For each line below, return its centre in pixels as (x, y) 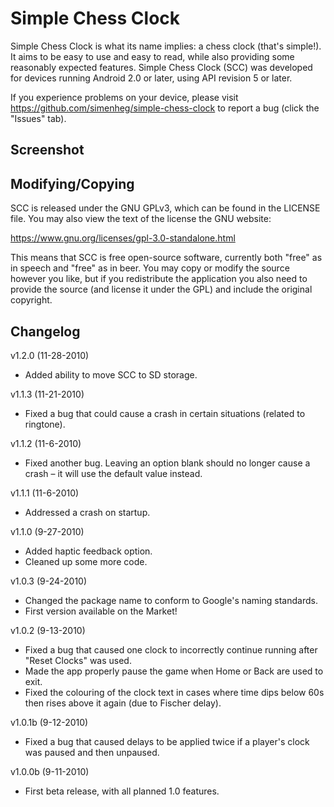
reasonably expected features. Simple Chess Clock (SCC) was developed (161, 67)
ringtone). (45, 424)
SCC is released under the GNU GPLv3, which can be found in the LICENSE (165, 208)
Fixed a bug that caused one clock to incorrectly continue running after (171, 649)
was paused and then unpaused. (92, 752)
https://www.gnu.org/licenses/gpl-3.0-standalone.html (123, 238)
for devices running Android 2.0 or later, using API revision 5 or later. (151, 78)
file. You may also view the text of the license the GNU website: (141, 219)
